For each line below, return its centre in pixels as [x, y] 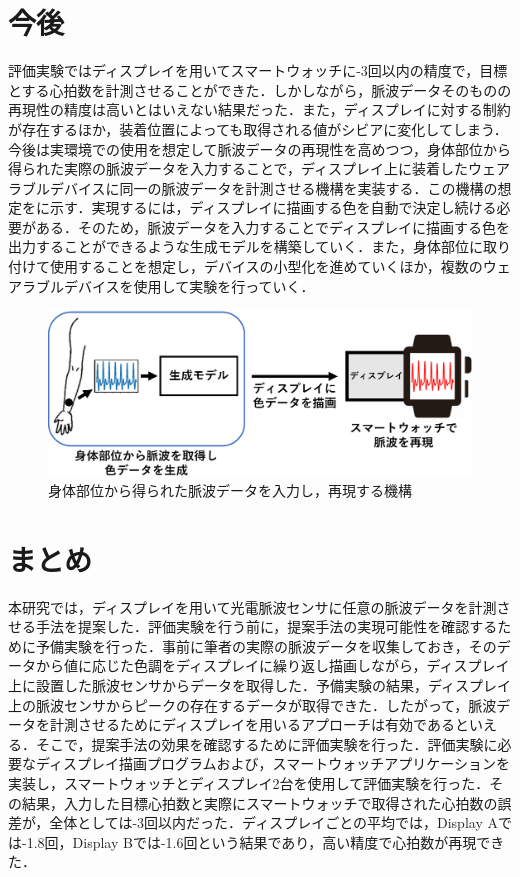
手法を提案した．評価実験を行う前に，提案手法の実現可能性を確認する [266, 626]
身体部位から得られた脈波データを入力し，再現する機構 [230, 489]
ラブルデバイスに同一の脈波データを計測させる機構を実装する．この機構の [253, 187]
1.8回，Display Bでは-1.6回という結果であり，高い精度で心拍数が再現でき [265, 841]
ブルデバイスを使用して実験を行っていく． [175, 285]
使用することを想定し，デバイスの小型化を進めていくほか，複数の [266, 266]
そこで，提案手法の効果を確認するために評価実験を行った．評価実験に [266, 743]
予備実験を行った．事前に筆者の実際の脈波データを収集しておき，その [266, 645]
